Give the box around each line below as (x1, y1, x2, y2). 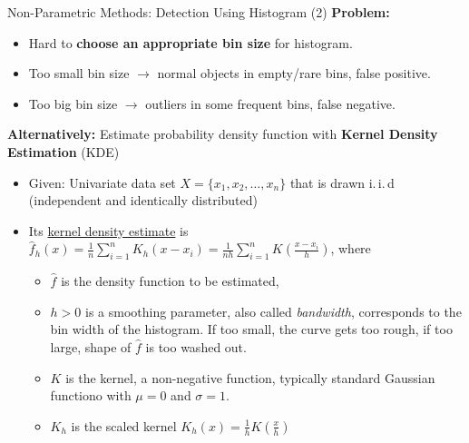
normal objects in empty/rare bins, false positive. (157, 64, 431, 83)
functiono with (50, 386, 132, 405)
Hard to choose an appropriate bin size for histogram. (28, 33, 353, 52)
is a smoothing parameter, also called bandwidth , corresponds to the (84, 301, 462, 320)
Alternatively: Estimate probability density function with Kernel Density (7, 124, 438, 143)
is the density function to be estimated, (61, 271, 279, 290)
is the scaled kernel (71, 416, 177, 435)
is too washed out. (145, 337, 247, 356)
